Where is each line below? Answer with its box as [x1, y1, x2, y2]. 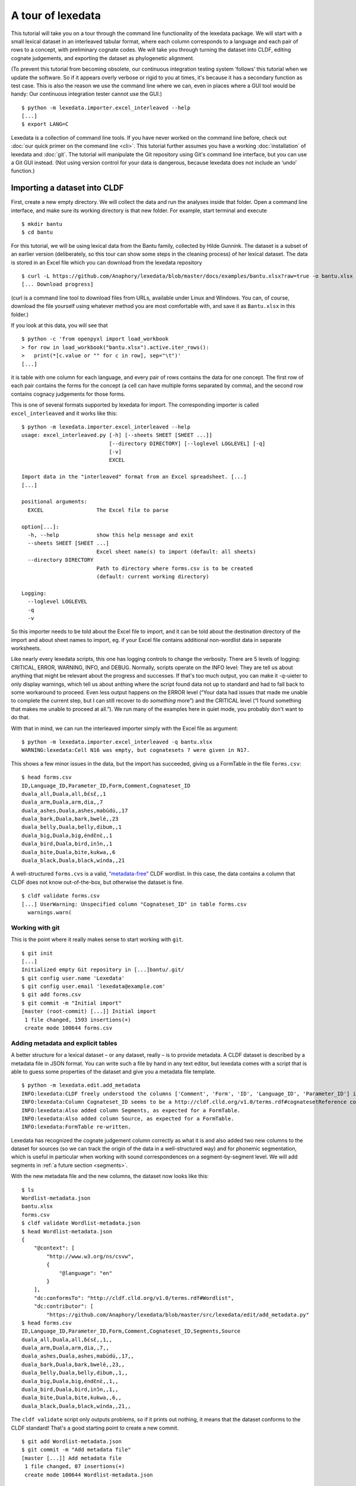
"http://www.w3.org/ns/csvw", [46, 1253, 135, 1260]
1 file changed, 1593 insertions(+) [24, 1016, 132, 1023]
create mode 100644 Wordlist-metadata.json [24, 1471, 154, 1478]
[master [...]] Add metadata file [21, 1454, 122, 1462]
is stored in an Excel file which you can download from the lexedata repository [11, 259, 202, 266]
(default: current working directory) [96, 573, 209, 580]
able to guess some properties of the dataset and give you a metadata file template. [11, 1068, 216, 1075]
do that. [11, 714, 30, 721]
